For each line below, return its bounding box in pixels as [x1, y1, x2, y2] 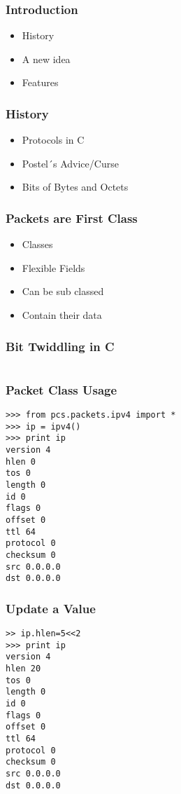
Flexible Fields [22, 260, 85, 275]
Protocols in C [22, 132, 85, 147]
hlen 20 [6, 664, 41, 674]
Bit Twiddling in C [6, 337, 115, 355]
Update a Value [6, 599, 96, 617]
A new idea [22, 51, 71, 66]
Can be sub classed [22, 284, 104, 299]
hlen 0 [6, 456, 36, 467]
